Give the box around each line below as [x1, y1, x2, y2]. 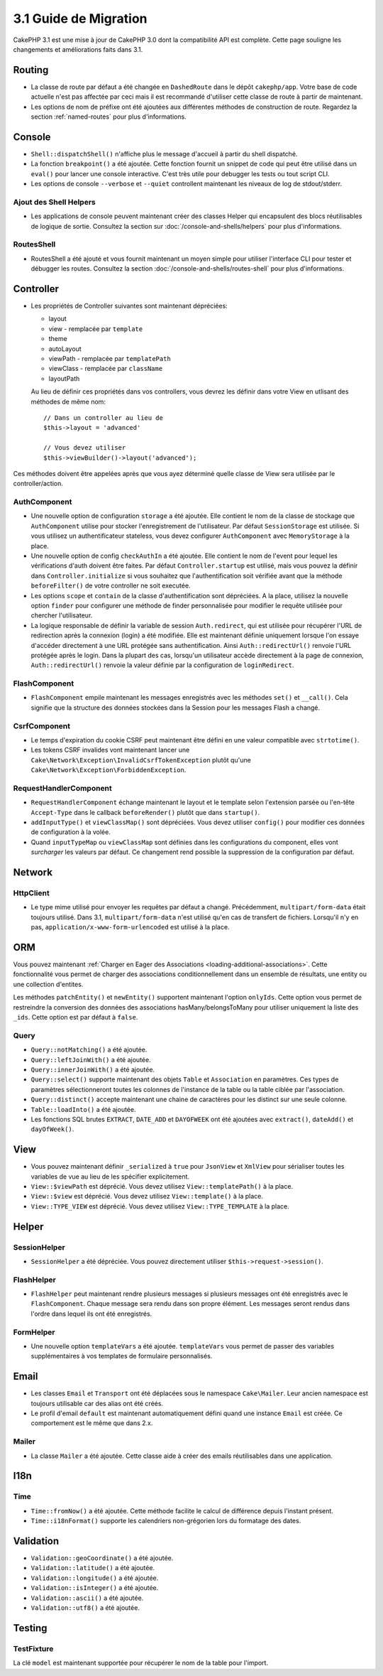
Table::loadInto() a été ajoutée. [30, 1105, 136, 1113]
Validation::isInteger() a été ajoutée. [30, 1584, 159, 1592]
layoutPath [48, 374, 80, 383]
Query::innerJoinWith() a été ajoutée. [30, 1065, 155, 1074]
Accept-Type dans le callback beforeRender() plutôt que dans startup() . [30, 808, 260, 816]
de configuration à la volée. [30, 828, 111, 836]
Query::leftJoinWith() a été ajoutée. [30, 1055, 152, 1064]
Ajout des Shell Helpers [13, 197, 96, 207]
